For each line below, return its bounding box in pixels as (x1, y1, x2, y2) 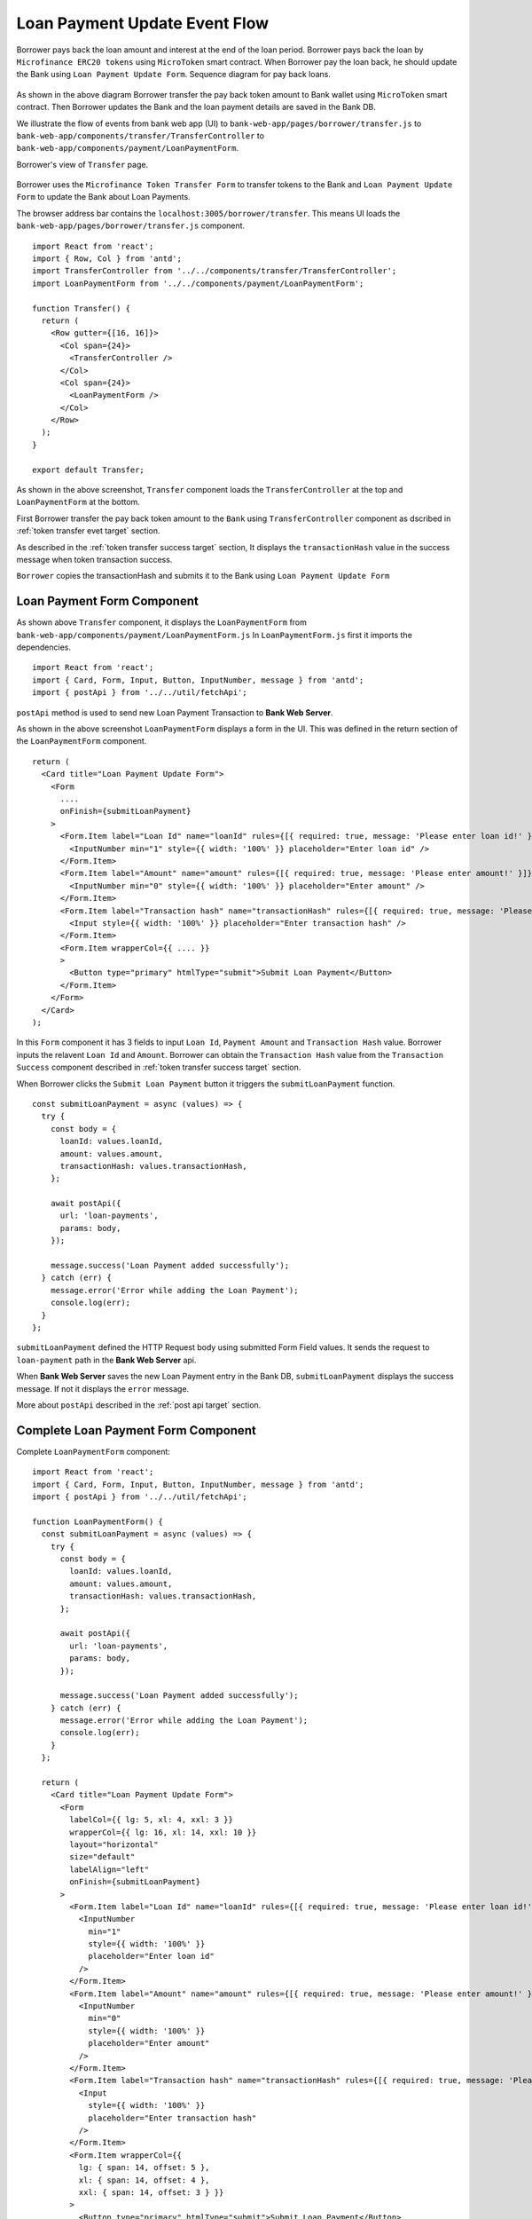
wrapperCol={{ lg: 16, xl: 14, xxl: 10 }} (69, 1827, 257, 1837)
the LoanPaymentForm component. (16, 736, 147, 746)
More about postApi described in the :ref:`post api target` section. (16, 1399, 262, 1410)
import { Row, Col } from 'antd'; (32, 254, 182, 264)
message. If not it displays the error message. (16, 1383, 190, 1394)
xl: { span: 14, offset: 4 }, (78, 2175, 210, 2185)
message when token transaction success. (16, 555, 173, 565)
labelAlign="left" (69, 1864, 150, 1875)
